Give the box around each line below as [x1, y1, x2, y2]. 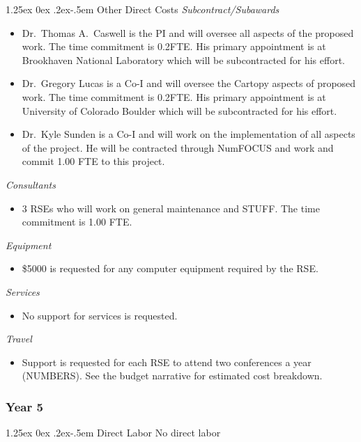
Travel [6, 331, 32, 346]
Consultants [6, 177, 56, 191]
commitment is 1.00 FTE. [22, 214, 132, 229]
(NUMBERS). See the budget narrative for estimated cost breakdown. [22, 368, 323, 383]
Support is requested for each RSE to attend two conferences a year [22, 354, 312, 369]
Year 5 [6, 397, 43, 415]
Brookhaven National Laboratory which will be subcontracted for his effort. [22, 52, 345, 67]
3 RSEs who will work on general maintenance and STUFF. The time [22, 200, 320, 215]
